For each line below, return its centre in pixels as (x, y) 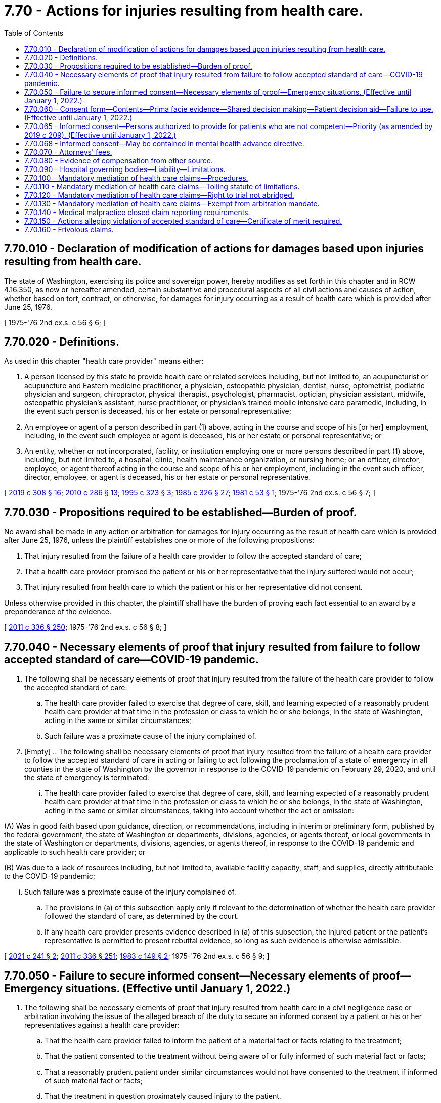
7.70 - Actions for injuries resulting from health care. (184, 11)
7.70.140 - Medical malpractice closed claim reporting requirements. (137, 212)
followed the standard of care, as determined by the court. (142, 916)
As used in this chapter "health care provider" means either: (104, 361)
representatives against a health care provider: (102, 1025)
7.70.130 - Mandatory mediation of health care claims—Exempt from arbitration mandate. (172, 203)
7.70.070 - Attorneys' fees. (68, 152)
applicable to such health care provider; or (75, 852)
